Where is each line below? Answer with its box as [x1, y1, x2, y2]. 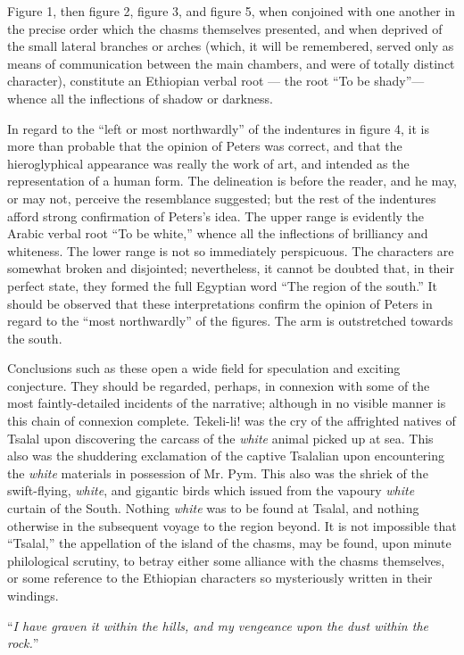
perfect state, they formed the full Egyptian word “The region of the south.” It [7, 276, 437, 294]
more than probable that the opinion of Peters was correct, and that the [7, 137, 402, 155]
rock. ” [7, 634, 39, 652]
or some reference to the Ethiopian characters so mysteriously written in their [7, 568, 433, 587]
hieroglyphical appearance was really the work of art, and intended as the [7, 153, 410, 172]
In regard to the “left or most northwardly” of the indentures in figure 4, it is [7, 119, 430, 137]
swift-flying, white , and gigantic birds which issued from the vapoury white [7, 481, 415, 500]
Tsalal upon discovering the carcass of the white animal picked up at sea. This [7, 428, 434, 447]
